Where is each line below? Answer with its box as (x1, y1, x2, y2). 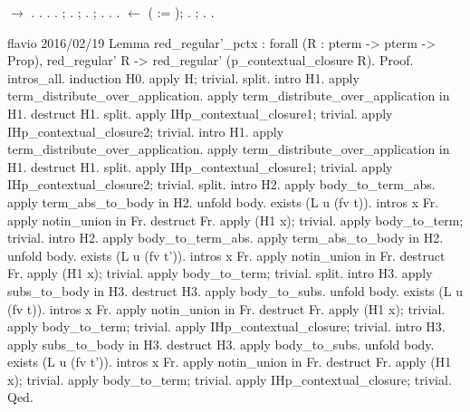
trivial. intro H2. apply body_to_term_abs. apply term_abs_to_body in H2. (7, 228, 444, 247)
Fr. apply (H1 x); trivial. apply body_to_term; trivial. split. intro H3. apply (7, 263, 433, 283)
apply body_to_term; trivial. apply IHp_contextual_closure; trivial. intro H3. (7, 317, 446, 336)
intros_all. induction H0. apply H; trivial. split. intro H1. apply (7, 68, 360, 87)
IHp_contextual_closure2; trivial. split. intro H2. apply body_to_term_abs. (7, 175, 436, 194)
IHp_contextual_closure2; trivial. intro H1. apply (7, 121, 284, 140)
